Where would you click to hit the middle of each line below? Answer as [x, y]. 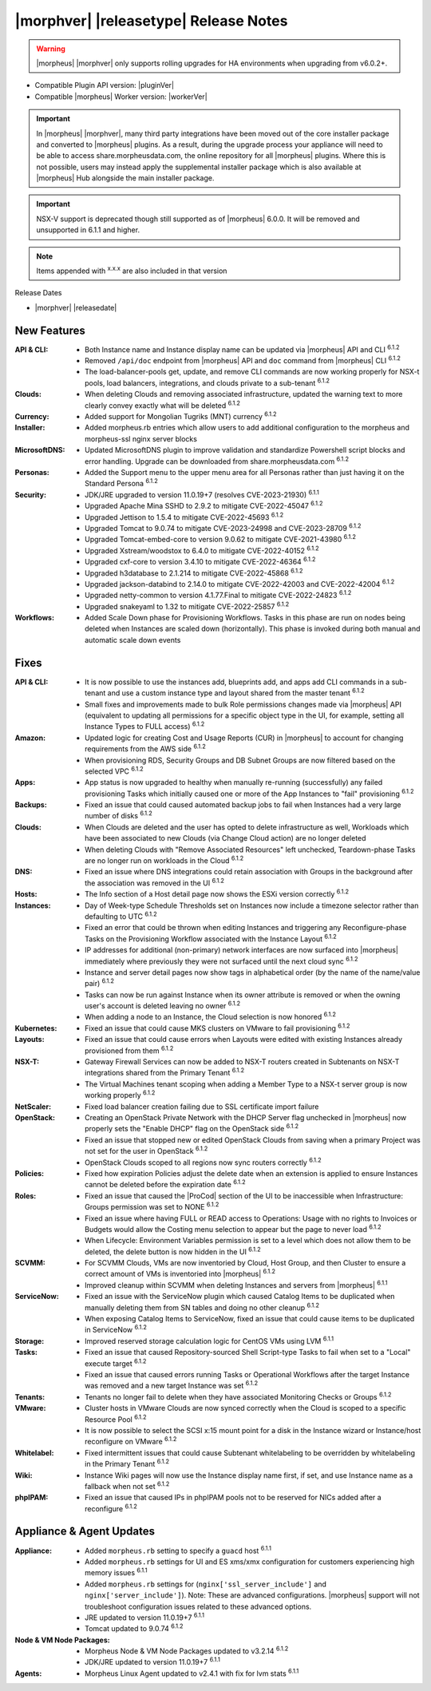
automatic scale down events [133, 640]
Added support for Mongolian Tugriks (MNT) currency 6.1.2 [181, 416]
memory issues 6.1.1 [116, 1572]
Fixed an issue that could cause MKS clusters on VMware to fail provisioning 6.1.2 [217, 1028]
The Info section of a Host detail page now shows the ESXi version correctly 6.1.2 [217, 893]
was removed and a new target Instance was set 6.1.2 [172, 1385]
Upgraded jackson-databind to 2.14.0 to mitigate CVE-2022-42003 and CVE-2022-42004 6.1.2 [240, 583]
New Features [50, 330]
